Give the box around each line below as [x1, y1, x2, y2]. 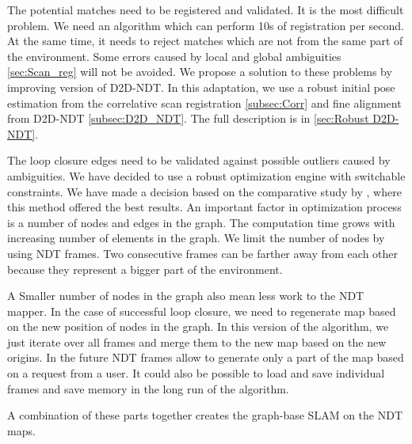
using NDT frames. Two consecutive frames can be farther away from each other [7, 245, 399, 261]
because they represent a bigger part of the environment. [7, 260, 283, 277]
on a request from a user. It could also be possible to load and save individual [7, 365, 385, 381]
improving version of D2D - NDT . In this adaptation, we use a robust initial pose [7, 78, 395, 95]
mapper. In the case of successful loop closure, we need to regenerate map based [7, 302, 396, 319]
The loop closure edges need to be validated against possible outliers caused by [7, 152, 391, 169]
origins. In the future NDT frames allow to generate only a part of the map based [7, 349, 404, 366]
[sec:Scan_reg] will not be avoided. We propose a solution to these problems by [7, 63, 392, 80]
